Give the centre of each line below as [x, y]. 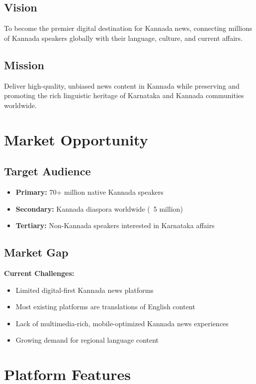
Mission [24, 64]
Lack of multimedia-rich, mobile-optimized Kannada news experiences [122, 323]
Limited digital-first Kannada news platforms [85, 290]
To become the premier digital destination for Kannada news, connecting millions [128, 28]
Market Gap [36, 252]
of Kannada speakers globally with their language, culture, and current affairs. [124, 38]
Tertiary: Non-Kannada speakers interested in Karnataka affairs [115, 225]
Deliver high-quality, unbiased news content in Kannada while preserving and [122, 85]
